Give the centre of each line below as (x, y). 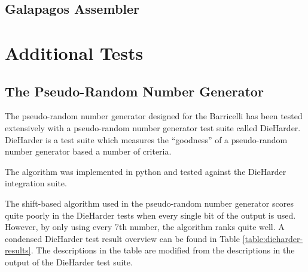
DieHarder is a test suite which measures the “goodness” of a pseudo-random (146, 139)
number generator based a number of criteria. (88, 151)
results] (18, 250)
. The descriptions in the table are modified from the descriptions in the (163, 250)
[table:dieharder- (273, 238)
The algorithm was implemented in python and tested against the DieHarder (146, 171)
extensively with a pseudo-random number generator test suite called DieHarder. (153, 127)
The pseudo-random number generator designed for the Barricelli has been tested (154, 116)
